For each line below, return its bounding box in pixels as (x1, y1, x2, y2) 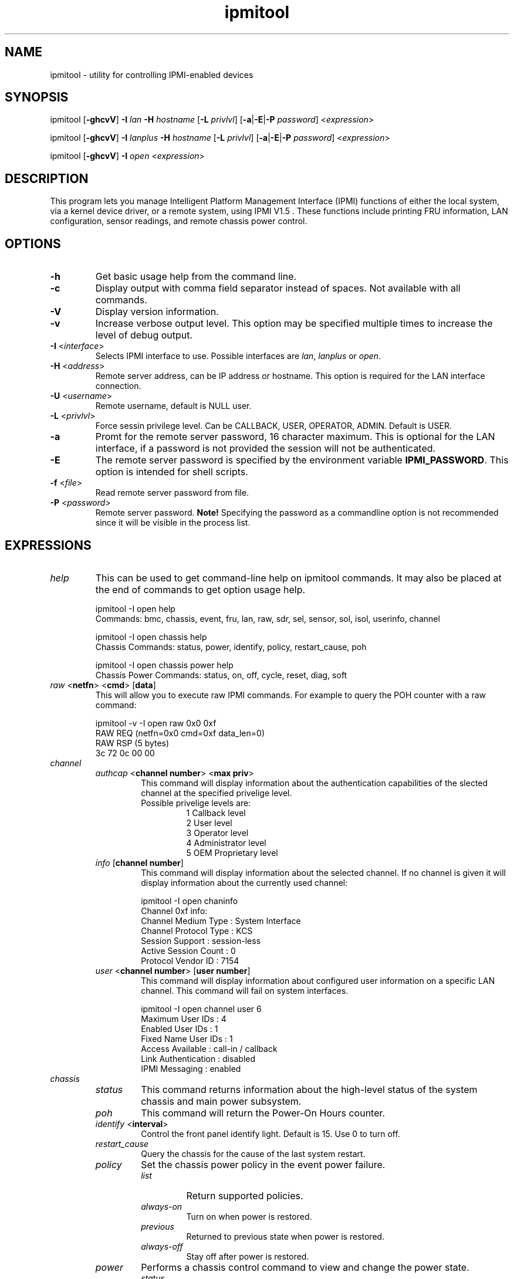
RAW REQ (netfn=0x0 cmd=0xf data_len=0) (95, 728, 265, 738)
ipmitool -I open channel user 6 (141, 1003, 262, 1014)
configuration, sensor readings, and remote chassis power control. (50, 216, 307, 226)
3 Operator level (186, 827, 249, 838)
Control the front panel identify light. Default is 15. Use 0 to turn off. (141, 1128, 400, 1139)
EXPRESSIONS (5, 537, 92, 553)
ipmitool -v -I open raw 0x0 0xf (95, 718, 217, 728)
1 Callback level (186, 807, 246, 818)
